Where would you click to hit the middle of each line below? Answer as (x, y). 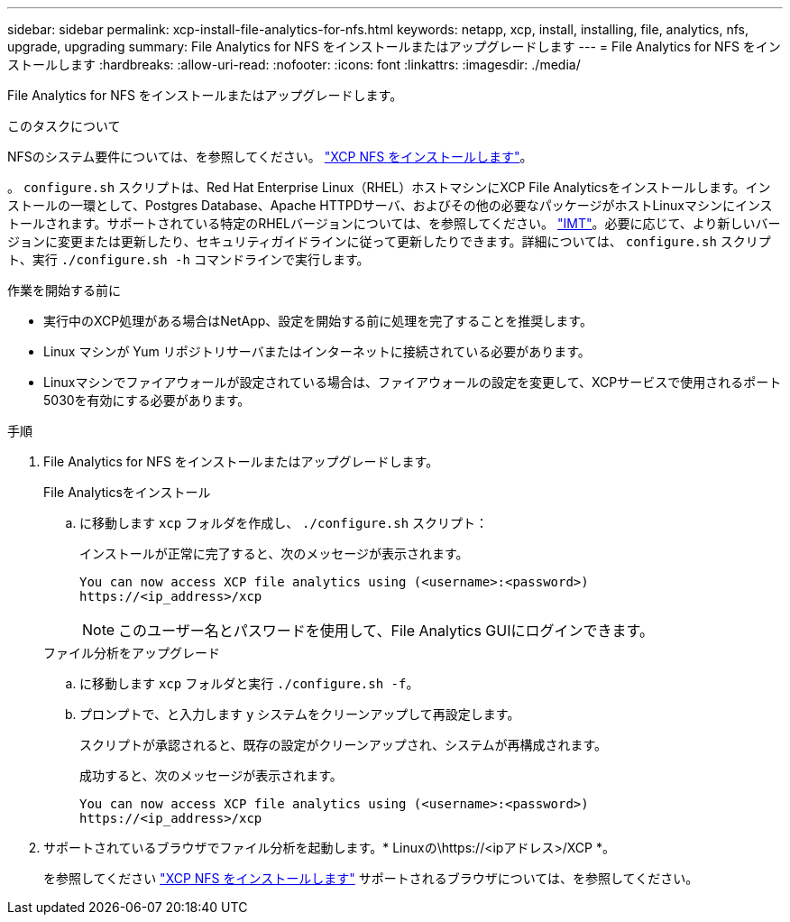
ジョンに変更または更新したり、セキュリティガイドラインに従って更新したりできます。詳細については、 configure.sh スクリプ (389, 241)
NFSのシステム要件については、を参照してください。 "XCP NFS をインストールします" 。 (270, 157)
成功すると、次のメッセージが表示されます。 (211, 775)
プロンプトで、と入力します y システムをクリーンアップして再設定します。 (300, 714)
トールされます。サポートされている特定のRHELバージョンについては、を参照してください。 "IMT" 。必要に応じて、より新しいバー (394, 223)
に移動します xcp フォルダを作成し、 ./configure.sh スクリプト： (284, 523)
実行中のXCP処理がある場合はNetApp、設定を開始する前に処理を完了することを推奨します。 (318, 321)
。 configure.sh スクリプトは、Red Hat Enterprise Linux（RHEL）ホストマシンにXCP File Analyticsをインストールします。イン (389, 187)
